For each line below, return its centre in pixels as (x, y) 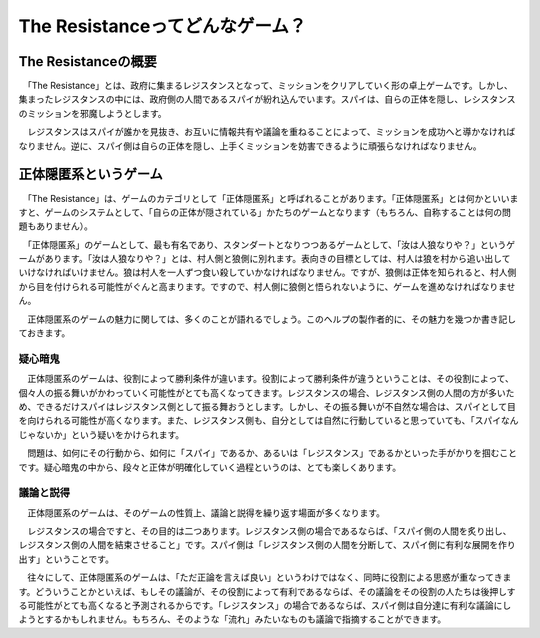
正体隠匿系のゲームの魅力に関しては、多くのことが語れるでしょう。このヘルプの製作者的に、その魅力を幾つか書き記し (271, 319)
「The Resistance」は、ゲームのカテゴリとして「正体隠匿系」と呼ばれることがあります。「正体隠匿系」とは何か (255, 198)
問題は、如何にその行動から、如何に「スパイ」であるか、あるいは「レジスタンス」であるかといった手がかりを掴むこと (271, 453)
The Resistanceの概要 (87, 61)
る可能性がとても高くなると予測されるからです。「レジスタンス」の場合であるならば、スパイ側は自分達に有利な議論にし (265, 606)
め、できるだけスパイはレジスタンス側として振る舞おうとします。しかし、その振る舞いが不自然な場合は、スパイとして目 (267, 406)
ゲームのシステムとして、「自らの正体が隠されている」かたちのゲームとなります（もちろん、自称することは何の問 (278, 212)
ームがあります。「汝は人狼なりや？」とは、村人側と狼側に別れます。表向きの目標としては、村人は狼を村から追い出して (264, 259)
